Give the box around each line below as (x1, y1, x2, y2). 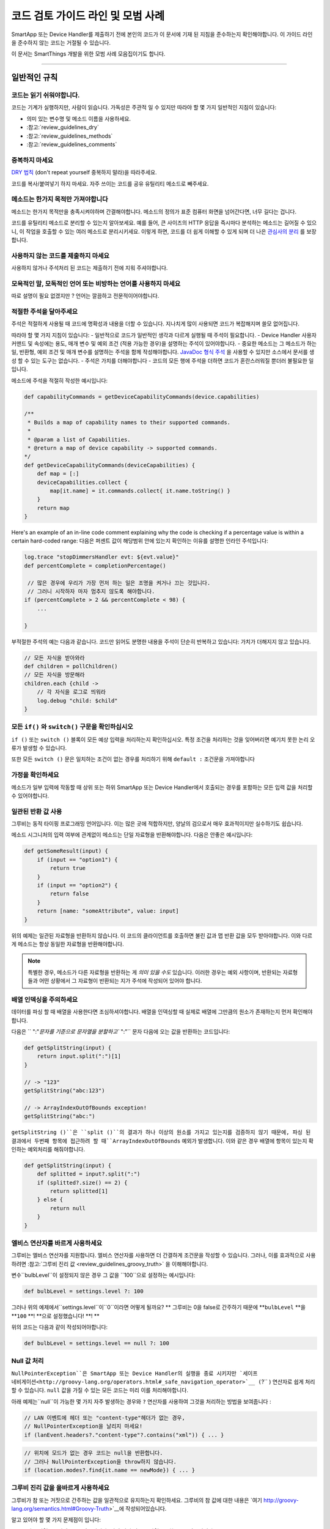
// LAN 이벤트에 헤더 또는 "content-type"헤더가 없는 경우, (24, 1414, 186, 1421)
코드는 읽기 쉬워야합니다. (11, 91, 80, 100)
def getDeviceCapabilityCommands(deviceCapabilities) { (24, 462, 196, 468)
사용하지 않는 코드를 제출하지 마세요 (11, 251, 110, 260)
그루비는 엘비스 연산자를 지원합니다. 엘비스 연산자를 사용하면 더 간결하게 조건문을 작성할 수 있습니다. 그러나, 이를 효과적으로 (11, 1251, 305, 1259)
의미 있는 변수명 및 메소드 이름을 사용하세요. (26, 115, 131, 122)
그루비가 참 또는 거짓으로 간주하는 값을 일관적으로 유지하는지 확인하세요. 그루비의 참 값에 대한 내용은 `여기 (11, 1496, 263, 1504)
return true (50, 865, 86, 872)
